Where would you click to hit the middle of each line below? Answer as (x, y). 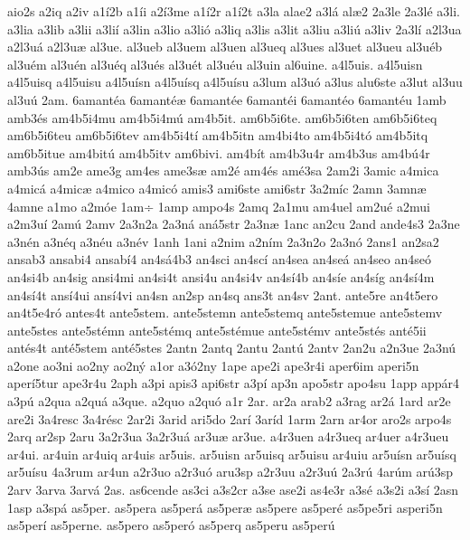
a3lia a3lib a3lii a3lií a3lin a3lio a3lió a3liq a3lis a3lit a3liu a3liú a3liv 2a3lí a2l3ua (235, 28)
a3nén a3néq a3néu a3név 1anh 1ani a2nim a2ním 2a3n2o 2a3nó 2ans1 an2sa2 (223, 241)
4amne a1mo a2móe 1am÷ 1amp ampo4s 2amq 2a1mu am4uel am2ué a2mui (219, 206)
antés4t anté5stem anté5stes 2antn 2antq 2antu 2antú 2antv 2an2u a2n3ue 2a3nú (232, 348)
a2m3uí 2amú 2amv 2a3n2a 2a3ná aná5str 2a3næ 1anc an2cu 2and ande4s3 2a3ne (234, 224)
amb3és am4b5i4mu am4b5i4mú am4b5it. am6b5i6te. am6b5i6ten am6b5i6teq (222, 117)
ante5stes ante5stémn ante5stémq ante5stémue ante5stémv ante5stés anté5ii (217, 330)
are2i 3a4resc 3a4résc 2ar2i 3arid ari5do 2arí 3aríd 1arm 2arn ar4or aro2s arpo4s (230, 418)
